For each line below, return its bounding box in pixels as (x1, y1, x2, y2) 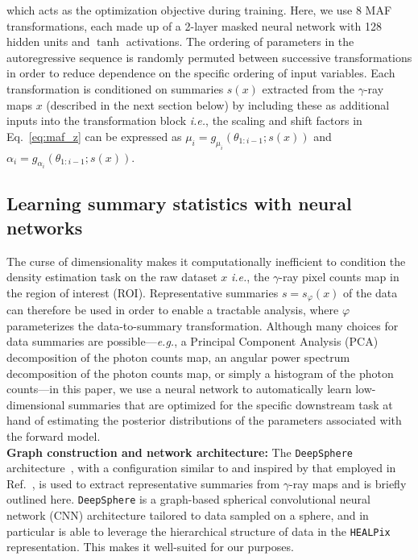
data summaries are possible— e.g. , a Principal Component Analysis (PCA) (6, 333, 379, 350)
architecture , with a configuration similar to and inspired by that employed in (6, 459, 396, 476)
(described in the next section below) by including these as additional (46, 96, 390, 113)
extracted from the (262, 80, 354, 97)
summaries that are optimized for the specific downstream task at (68, 396, 393, 413)
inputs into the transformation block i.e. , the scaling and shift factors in (6, 112, 362, 129)
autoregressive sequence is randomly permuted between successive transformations (6, 48, 412, 65)
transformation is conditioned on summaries (6, 80, 224, 97)
